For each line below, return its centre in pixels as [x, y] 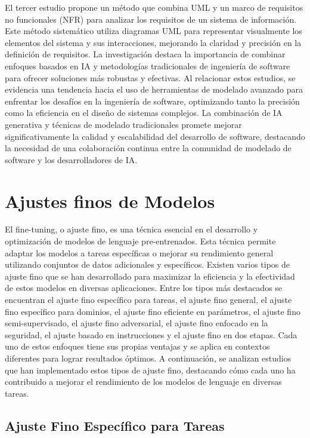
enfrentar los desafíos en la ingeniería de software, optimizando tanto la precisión [152, 101]
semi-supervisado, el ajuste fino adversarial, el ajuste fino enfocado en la [137, 323]
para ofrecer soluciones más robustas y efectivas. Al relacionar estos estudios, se [150, 77]
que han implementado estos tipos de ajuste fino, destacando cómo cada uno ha [150, 370]
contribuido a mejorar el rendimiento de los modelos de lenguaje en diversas [143, 382]
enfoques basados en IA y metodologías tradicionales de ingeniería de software [148, 65]
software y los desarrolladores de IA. [71, 159]
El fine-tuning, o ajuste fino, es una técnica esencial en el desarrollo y [131, 229]
